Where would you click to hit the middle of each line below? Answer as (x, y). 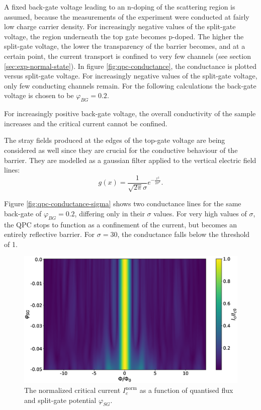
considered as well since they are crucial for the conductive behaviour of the (121, 150)
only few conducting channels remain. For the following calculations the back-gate (130, 85)
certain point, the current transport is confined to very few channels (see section (127, 56)
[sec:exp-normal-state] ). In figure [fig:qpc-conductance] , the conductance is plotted (130, 66)
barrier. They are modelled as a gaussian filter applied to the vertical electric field (130, 160)
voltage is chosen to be (39, 95)
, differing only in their (110, 213)
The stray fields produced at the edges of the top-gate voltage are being (115, 140)
